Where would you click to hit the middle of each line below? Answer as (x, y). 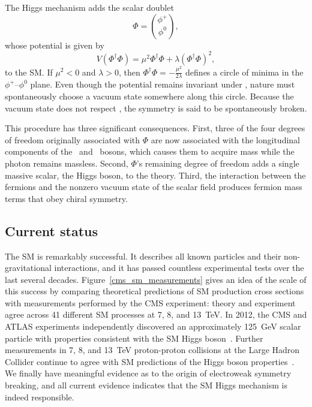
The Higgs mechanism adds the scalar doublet (89, 7)
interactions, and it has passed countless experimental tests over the (179, 268)
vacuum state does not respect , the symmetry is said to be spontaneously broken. (156, 108)
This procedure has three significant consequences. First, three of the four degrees (155, 128)
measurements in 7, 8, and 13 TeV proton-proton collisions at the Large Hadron (152, 350)
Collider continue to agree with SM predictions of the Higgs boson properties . (150, 361)
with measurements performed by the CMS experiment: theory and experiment (150, 302)
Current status (52, 230)
